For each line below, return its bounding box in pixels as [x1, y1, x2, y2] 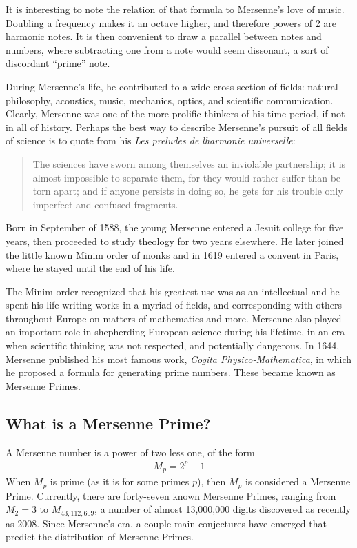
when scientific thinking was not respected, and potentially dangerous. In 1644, [6, 338, 340, 353]
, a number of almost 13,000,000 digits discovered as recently [94, 502, 351, 516]
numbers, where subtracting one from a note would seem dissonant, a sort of [6, 42, 329, 57]
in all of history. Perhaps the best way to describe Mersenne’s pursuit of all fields [6, 119, 348, 134]
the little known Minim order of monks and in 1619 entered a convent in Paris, [6, 247, 339, 262]
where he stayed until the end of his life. [6, 261, 175, 275]
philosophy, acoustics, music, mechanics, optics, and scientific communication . [6, 92, 334, 107]
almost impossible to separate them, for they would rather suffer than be [32, 170, 341, 184]
